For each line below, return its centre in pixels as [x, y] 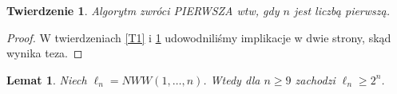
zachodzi [315, 79]
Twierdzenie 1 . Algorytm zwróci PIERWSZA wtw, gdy [143, 10]
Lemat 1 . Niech [47, 79]
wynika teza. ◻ [45, 53]
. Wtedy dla [232, 79]
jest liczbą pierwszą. [341, 10]
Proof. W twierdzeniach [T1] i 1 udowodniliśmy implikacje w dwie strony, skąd [199, 37]
